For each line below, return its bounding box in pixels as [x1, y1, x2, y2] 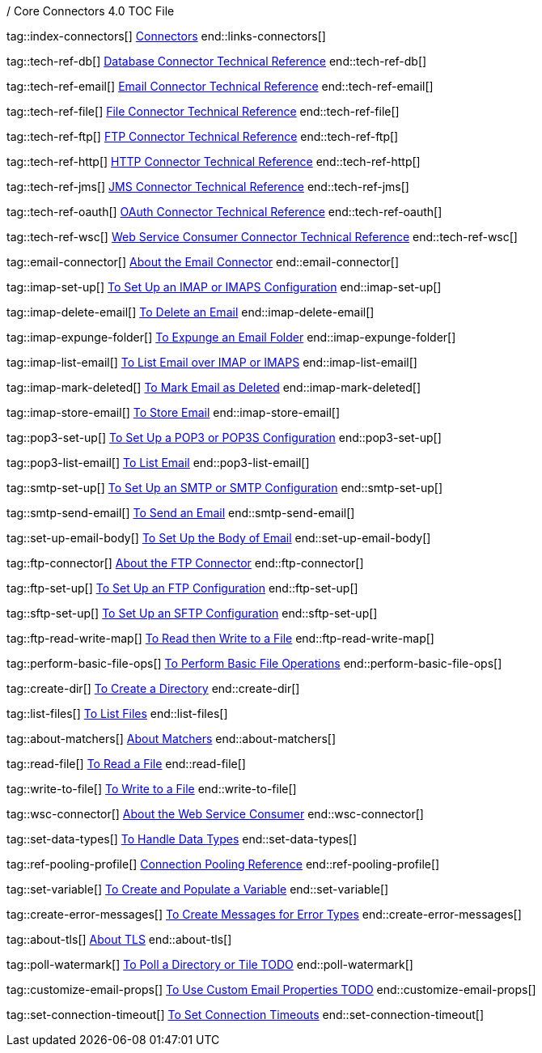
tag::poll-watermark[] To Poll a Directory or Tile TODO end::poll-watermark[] [6, 957, 413, 971]
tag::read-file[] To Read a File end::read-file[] [6, 757, 246, 771]
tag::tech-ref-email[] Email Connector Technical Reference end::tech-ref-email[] [6, 79, 434, 93]
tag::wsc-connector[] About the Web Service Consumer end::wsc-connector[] [6, 807, 424, 821]
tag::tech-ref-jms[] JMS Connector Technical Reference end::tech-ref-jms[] [6, 180, 409, 193]
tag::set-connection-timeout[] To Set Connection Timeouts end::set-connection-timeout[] [6, 1008, 484, 1021]
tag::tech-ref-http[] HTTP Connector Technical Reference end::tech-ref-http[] [6, 155, 421, 168]
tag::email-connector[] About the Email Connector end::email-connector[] [6, 255, 400, 269]
